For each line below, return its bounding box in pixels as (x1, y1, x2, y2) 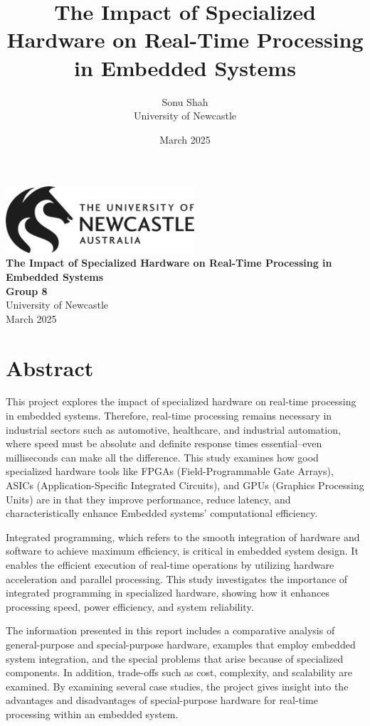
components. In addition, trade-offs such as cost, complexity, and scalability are (6, 665, 353, 680)
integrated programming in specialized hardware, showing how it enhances (6, 585, 330, 600)
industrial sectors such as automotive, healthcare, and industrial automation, (6, 422, 341, 437)
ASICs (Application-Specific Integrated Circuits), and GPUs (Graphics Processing (6, 478, 364, 492)
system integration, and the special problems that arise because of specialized (6, 651, 344, 666)
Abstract (6, 353, 94, 382)
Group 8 (6, 283, 48, 298)
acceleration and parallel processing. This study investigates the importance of (6, 571, 348, 586)
